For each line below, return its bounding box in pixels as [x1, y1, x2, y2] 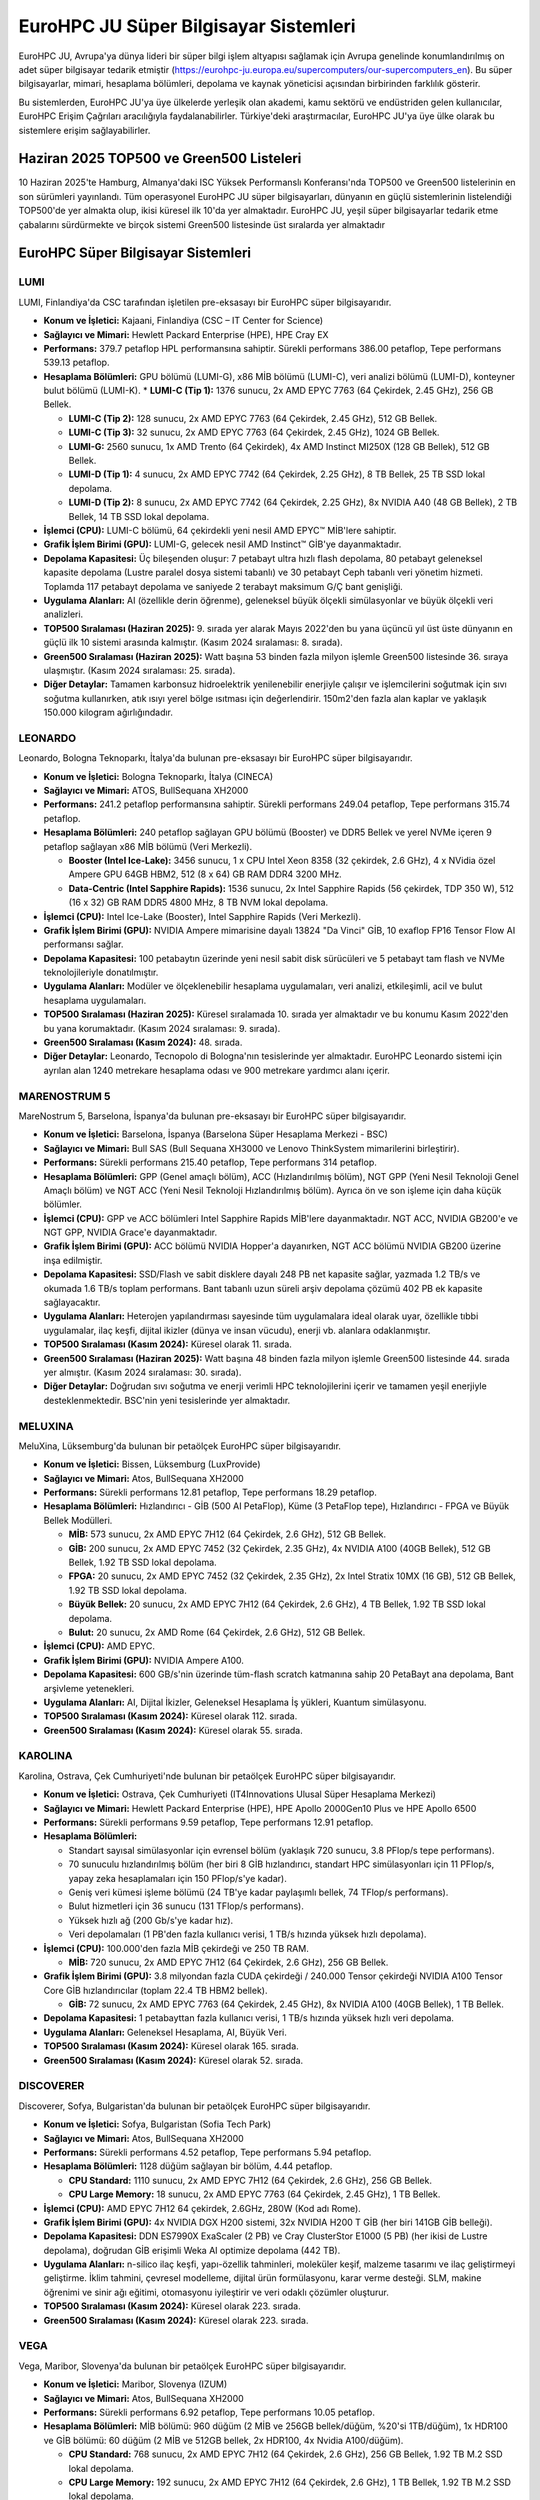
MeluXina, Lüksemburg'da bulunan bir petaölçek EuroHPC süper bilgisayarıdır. [18, 1440, 342, 1452]
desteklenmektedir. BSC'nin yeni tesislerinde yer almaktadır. [43, 1394, 291, 1406]
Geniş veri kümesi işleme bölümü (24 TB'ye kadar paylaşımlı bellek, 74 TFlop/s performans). [68, 1886, 449, 1898]
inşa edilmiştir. [43, 1254, 103, 1266]
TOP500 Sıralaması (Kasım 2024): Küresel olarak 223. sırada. [43, 2300, 301, 2312]
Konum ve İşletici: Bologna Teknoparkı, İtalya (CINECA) [43, 770, 274, 782]
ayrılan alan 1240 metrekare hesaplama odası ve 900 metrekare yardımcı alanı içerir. [43, 1064, 390, 1076]
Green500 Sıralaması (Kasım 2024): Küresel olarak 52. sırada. [43, 2054, 304, 2066]
